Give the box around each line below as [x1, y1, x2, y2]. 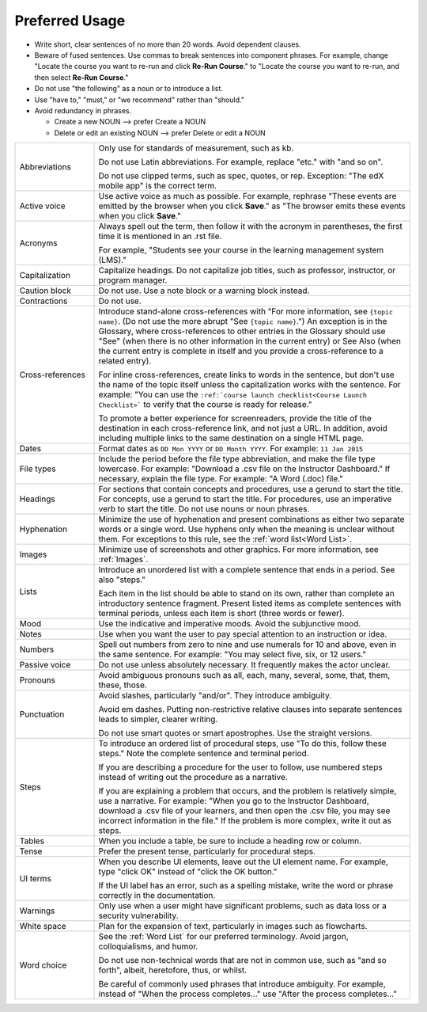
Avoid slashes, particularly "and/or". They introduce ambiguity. [98, 690, 332, 701]
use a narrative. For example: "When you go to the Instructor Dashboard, [98, 796, 369, 807]
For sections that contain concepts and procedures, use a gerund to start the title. [98, 484, 403, 495]
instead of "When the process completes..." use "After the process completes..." [98, 988, 398, 999]
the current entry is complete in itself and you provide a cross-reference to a [98, 345, 384, 356]
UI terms [19, 873, 51, 885]
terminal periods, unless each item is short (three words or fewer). [98, 608, 345, 619]
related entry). [98, 356, 152, 367]
